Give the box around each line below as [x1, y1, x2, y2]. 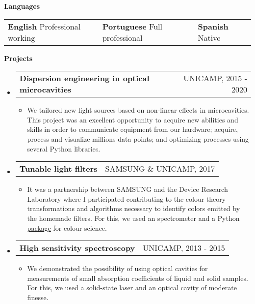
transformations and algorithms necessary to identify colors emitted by [27, 203, 240, 213]
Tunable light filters [19, 163, 98, 175]
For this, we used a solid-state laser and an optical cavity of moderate [27, 282, 237, 293]
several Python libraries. [27, 143, 101, 153]
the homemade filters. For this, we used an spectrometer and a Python [27, 213, 240, 223]
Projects [4, 53, 33, 63]
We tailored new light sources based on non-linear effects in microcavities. [27, 105, 249, 115]
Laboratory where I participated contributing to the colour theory [27, 193, 226, 204]
